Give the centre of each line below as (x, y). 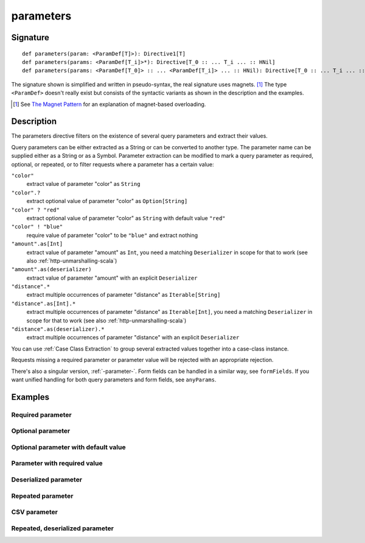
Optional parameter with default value (68, 447)
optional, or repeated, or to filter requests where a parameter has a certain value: (113, 164)
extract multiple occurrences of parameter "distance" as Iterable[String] (123, 295)
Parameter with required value (57, 463)
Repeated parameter (42, 495)
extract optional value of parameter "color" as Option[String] (107, 201)
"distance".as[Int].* (43, 303)
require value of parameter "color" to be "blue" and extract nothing (112, 235)
